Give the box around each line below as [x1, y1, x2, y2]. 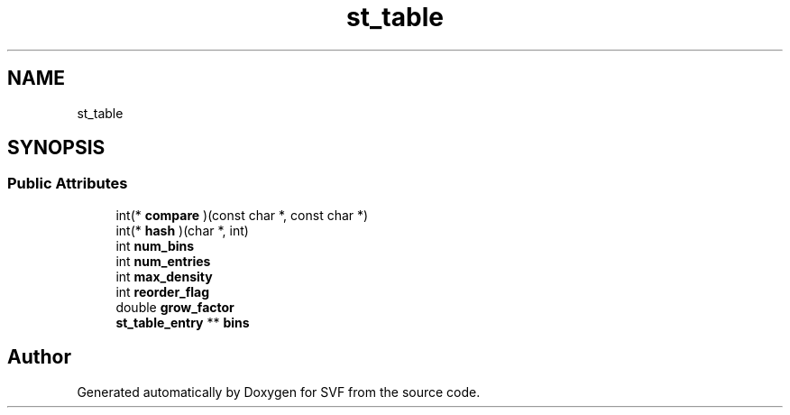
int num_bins [115, 237, 195, 254]
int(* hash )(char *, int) [115, 222, 249, 238]
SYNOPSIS [7, 136, 106, 160]
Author [7, 346, 71, 369]
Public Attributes [7, 174, 128, 193]
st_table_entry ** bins [115, 314, 250, 330]
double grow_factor [115, 299, 234, 315]
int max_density [115, 268, 213, 284]
